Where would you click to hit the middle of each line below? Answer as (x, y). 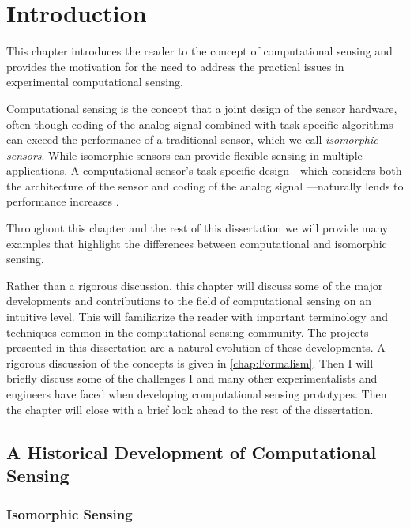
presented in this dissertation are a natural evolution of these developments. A (196, 347)
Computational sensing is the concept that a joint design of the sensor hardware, (202, 108)
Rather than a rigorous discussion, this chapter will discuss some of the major (195, 285)
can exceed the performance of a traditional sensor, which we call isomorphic (192, 140)
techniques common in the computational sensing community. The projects (188, 332)
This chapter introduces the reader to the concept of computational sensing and (199, 51)
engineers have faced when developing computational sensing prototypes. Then (197, 394)
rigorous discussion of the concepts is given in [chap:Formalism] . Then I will (190, 362)
